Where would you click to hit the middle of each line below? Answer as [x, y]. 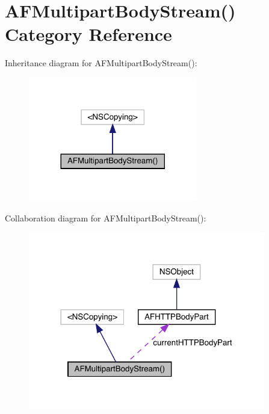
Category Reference [88, 34]
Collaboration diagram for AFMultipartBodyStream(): [106, 218]
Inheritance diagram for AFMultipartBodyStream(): [101, 63]
